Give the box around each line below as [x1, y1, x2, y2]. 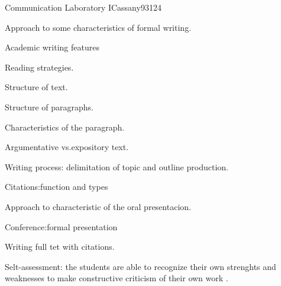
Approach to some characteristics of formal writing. [5, 21, 192, 33]
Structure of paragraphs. [5, 100, 93, 113]
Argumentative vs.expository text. [5, 141, 129, 153]
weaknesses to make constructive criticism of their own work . [5, 272, 228, 284]
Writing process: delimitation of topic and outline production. [5, 160, 228, 173]
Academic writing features [5, 41, 99, 53]
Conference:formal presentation [5, 220, 118, 233]
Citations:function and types [5, 180, 108, 193]
